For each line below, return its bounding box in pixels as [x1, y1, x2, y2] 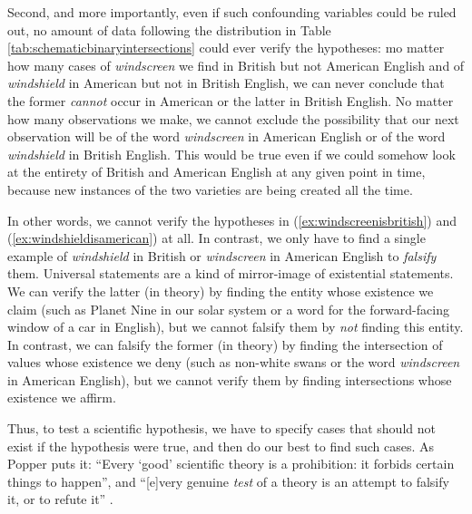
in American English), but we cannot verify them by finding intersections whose [7, 370, 452, 389]
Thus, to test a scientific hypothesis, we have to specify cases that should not [7, 419, 436, 438]
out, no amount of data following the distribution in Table [7, 20, 331, 39]
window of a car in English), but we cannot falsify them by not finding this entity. [7, 317, 464, 336]
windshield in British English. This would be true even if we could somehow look [7, 144, 456, 163]
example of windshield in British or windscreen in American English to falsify [7, 246, 437, 265]
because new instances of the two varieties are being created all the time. [7, 179, 413, 199]
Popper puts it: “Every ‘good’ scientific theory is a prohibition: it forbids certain [7, 454, 455, 473]
